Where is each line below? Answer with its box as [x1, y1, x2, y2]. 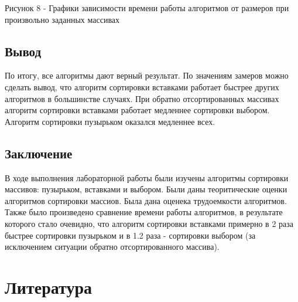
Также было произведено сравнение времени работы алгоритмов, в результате [5, 206, 283, 218]
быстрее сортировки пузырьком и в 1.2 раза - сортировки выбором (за [5, 229, 256, 241]
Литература [5, 274, 92, 298]
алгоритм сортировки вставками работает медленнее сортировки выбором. [5, 104, 270, 116]
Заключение [5, 144, 73, 162]
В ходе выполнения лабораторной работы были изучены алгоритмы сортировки [5, 171, 289, 184]
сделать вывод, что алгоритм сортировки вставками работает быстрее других [5, 80, 279, 93]
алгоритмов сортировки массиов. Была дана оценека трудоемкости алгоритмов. [5, 194, 287, 206]
